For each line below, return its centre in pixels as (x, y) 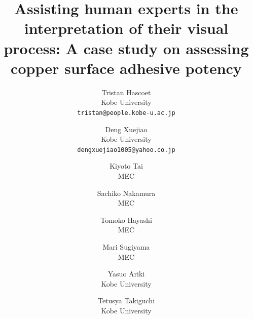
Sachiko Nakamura (126, 193)
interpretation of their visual (126, 28)
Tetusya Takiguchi (126, 301)
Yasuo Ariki (126, 274)
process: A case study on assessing (126, 48)
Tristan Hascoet (126, 92)
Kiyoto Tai (126, 166)
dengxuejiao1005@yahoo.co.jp (126, 150)
